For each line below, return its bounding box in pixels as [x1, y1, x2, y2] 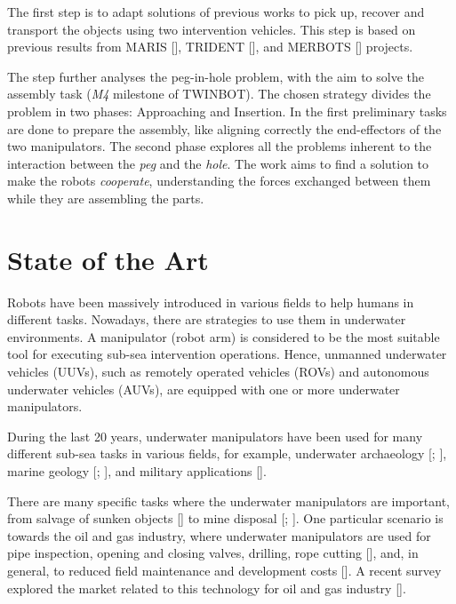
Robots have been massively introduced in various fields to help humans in [7, 292, 414, 311]
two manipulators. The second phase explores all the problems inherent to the [7, 137, 432, 155]
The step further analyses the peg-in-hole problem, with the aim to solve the [7, 67, 425, 85]
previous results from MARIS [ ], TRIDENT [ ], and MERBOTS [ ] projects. [7, 37, 413, 56]
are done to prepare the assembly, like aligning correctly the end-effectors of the [7, 119, 442, 138]
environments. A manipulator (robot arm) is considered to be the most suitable [7, 327, 440, 346]
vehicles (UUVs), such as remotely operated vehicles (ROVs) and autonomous [7, 362, 429, 381]
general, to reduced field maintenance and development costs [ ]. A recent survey [7, 560, 442, 579]
